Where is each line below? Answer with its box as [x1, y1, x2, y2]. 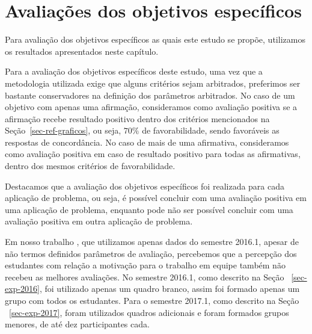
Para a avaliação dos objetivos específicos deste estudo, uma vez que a [5, 65, 263, 78]
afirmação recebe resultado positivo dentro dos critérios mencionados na [5, 112, 270, 125]
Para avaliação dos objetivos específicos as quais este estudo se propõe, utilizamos [5, 33, 305, 46]
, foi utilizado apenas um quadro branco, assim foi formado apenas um [39, 282, 300, 295]
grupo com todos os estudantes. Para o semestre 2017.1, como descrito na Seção [5, 294, 299, 306]
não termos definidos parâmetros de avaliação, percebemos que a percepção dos [5, 247, 297, 259]
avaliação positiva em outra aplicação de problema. [5, 215, 193, 227]
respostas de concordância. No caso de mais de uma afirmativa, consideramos [5, 135, 289, 148]
